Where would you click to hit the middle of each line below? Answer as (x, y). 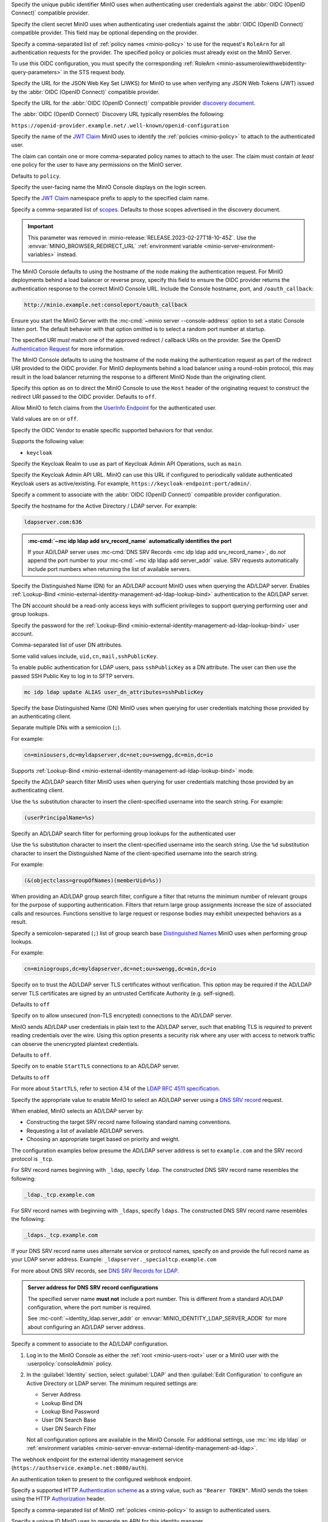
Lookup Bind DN (62, 1403)
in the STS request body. (94, 72)
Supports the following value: (48, 441)
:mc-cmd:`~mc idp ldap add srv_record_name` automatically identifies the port (130, 541)
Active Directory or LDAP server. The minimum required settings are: (112, 1383)
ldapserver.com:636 (53, 522)
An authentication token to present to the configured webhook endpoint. (102, 1479)
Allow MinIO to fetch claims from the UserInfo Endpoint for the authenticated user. (114, 408)
